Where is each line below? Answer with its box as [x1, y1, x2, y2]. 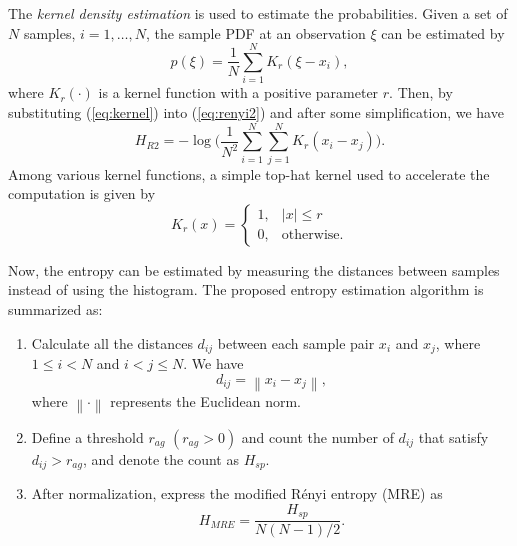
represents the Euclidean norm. [110, 390, 301, 411]
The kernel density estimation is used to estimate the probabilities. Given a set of [8, 3, 508, 23]
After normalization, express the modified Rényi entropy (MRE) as [31, 483, 443, 504]
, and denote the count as [82, 448, 239, 469]
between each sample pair [217, 332, 375, 353]
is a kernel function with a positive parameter [98, 82, 379, 103]
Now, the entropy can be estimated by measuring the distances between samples [8, 259, 500, 280]
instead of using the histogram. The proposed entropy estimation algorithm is [8, 279, 484, 300]
